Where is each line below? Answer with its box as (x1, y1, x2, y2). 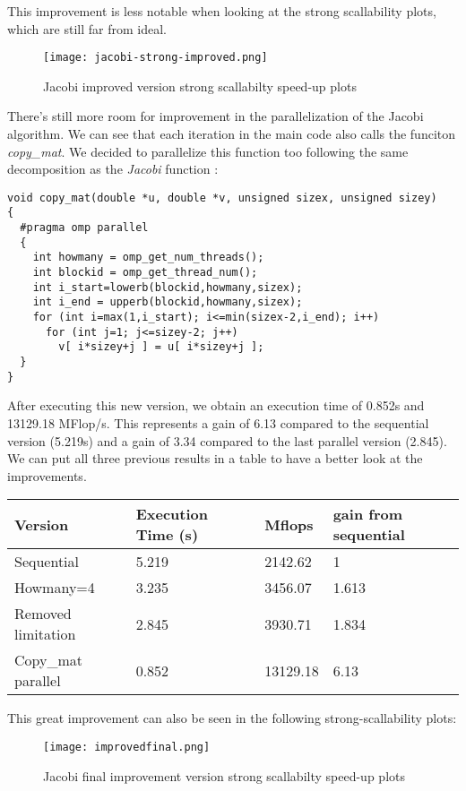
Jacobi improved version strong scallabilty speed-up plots (43, 76, 357, 95)
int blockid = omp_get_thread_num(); (32, 266, 258, 279)
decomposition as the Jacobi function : (7, 159, 219, 178)
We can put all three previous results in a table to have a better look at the (7, 449, 423, 468)
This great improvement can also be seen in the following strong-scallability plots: (7, 709, 457, 727)
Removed (14, 603, 72, 624)
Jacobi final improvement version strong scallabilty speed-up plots (43, 766, 405, 785)
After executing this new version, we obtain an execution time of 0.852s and (7, 396, 425, 415)
